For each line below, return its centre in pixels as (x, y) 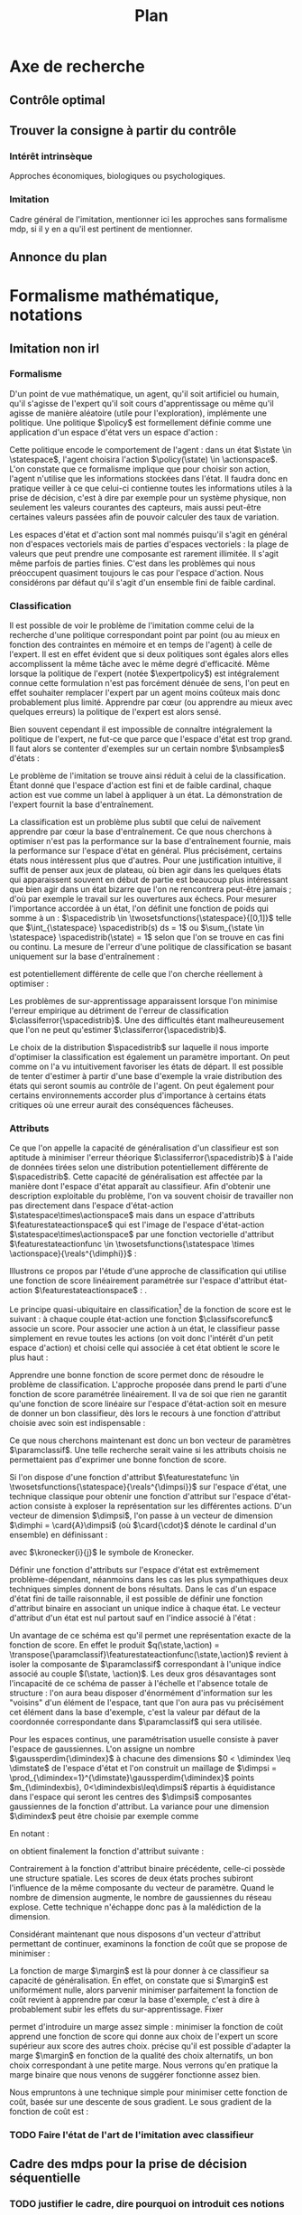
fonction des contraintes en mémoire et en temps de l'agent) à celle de (141, 645)
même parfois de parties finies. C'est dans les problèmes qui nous (133, 563)
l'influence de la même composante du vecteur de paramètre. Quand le (142, 1888)
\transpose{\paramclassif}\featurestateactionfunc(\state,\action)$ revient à (149, 1655)
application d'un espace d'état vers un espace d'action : (114, 432)
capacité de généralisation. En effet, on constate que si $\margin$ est (139, 1981)
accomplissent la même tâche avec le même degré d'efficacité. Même (140, 664)
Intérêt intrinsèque (51, 156)
